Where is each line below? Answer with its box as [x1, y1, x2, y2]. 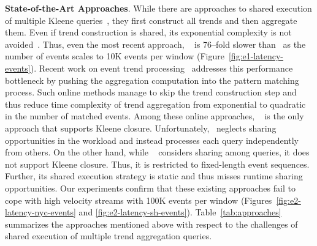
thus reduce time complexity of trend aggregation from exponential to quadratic [5, 97, 306, 110]
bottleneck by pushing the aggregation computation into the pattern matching [5, 73, 299, 86]
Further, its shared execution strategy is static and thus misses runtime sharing [5, 170, 303, 182]
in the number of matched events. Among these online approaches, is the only [5, 110, 304, 122]
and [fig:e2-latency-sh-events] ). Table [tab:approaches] [78, 206, 281, 218]
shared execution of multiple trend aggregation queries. [5, 229, 212, 242]
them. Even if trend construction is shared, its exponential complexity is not [5, 26, 292, 39]
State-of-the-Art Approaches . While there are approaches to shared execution [5, 2, 312, 14]
